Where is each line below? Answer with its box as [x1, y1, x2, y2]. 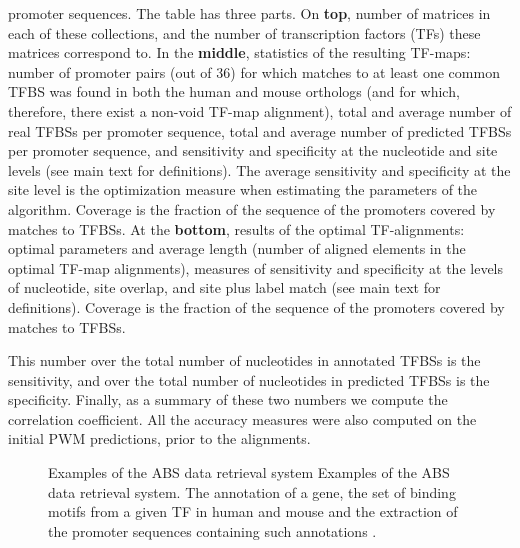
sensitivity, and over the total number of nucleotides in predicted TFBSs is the [8, 369, 490, 390]
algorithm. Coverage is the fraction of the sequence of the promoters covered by [8, 198, 496, 219]
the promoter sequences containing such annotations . [48, 520, 377, 541]
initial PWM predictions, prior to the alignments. [8, 428, 311, 449]
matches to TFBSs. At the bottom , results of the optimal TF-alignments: [8, 218, 465, 239]
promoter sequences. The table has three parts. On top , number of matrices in [8, 3, 491, 23]
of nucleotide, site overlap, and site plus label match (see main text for [8, 277, 441, 298]
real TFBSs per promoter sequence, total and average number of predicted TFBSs [8, 120, 512, 141]
